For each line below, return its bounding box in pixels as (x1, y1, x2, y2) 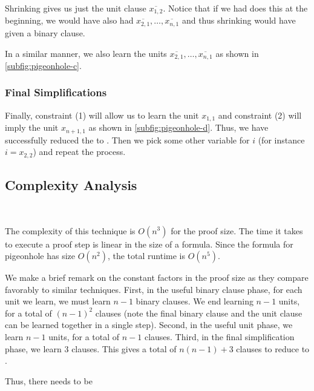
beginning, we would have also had (5, 14, 134, 27)
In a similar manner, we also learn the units (5, 47, 167, 59)
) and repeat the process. (33, 145, 126, 158)
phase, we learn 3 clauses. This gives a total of (5, 342, 177, 355)
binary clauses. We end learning (136, 295, 253, 307)
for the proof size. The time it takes (171, 224, 303, 237)
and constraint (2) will (218, 108, 302, 121)
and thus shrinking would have (182, 14, 296, 27)
